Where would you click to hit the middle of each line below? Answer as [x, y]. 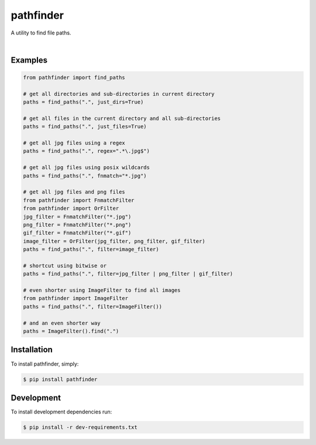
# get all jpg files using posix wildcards [87, 168]
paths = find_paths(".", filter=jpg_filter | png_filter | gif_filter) [128, 274]
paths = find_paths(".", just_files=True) [85, 127]
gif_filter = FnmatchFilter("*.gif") [77, 233]
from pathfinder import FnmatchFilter [79, 200]
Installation [32, 350]
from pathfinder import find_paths [74, 77]
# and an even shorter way [62, 323]
